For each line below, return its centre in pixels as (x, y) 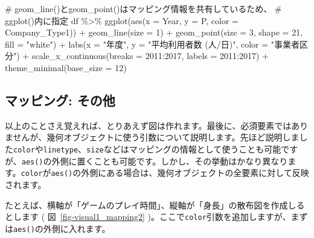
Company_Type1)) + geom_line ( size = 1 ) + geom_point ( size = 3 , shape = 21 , (154, 32)
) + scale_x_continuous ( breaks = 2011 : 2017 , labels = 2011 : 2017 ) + (143, 56)
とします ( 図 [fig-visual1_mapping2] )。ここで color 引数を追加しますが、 (148, 217)
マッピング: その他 (60, 100)
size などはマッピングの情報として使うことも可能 (184, 149)
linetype (61, 150)
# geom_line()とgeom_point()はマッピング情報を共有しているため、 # (143, 8)
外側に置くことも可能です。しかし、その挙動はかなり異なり (170, 161)
